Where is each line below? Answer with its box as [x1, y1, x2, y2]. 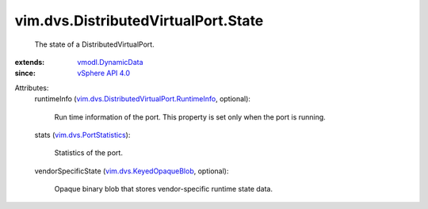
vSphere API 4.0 [77, 68, 131, 78]
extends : [14, 57, 45, 66]
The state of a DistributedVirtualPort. [34, 40, 155, 49]
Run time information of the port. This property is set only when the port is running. [54, 112, 327, 122]
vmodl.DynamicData [77, 57, 143, 66]
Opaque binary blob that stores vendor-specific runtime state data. [54, 184, 273, 194]
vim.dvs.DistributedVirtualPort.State [14, 12, 264, 29]
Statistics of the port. [54, 148, 123, 158]
